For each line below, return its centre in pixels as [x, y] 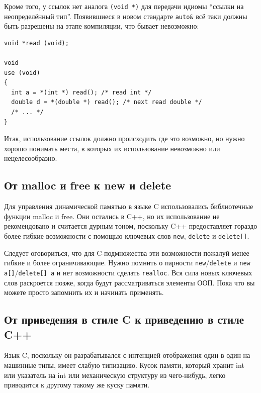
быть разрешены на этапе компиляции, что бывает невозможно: [102, 26]
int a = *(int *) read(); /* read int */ [81, 92]
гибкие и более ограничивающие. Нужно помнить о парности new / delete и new [127, 263]
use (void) [22, 73]
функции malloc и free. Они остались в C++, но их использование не [112, 216]
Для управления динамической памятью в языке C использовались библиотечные [129, 206]
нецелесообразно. [31, 158]
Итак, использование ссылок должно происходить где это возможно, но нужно [124, 138]
